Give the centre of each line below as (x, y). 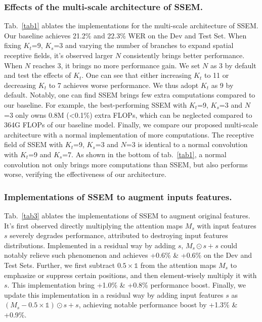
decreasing (20, 85)
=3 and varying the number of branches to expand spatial (144, 45)
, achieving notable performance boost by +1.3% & (158, 305)
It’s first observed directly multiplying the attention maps (94, 225)
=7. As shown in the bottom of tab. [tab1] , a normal (144, 154)
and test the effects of (38, 75)
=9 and (40, 154)
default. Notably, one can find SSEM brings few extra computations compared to (130, 95)
